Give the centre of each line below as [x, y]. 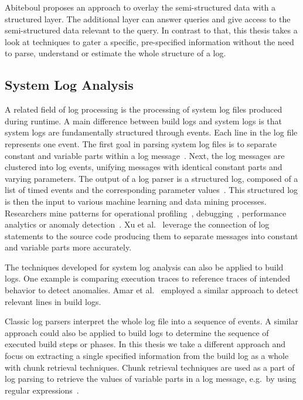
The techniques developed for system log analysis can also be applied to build [144, 267]
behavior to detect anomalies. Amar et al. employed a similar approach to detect [152, 290]
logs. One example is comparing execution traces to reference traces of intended [147, 278]
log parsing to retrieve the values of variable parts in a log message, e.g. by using [151, 379]
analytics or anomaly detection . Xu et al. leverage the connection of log [137, 224]
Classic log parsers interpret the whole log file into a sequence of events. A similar [151, 321]
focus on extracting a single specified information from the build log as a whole [147, 356]
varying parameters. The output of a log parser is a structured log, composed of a [151, 178]
